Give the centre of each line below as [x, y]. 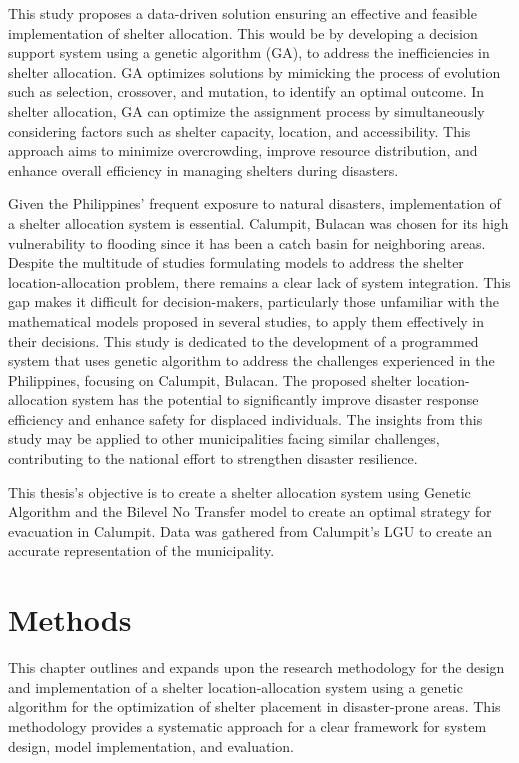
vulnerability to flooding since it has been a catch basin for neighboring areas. [247, 242]
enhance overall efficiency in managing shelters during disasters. [203, 169]
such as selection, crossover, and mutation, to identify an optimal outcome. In [246, 91]
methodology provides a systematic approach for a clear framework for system [247, 725]
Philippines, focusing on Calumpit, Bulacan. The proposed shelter [210, 379]
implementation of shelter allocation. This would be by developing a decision [243, 32]
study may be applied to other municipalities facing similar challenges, [224, 438]
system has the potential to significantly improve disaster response [275, 399]
